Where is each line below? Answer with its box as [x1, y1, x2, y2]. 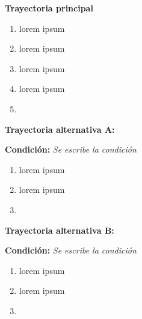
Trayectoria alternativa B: [5, 223, 114, 236]
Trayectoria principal [5, 2, 93, 14]
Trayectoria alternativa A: [5, 123, 115, 135]
